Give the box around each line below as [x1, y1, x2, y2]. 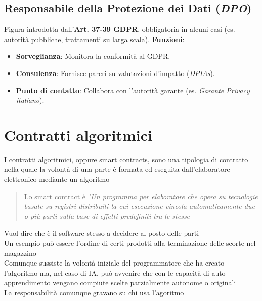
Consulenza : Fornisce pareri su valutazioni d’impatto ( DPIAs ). [16, 67, 215, 78]
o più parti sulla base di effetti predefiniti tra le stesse [24, 210, 190, 221]
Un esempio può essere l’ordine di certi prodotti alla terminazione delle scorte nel [4, 238, 256, 248]
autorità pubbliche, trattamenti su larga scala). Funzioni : [4, 33, 185, 44]
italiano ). [16, 95, 45, 105]
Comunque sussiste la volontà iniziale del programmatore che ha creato [4, 257, 225, 268]
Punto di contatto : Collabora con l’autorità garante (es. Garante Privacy [16, 85, 250, 95]
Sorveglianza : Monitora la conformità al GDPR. [16, 51, 170, 61]
